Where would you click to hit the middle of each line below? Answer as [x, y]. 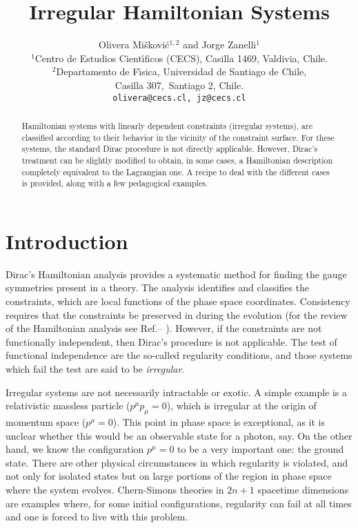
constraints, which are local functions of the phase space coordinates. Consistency [178, 301]
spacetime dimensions [303, 489]
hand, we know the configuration [75, 449]
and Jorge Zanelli [220, 45]
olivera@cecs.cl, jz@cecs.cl [179, 98]
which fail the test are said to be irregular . [95, 368]
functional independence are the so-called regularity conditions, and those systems [179, 355]
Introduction [67, 241]
